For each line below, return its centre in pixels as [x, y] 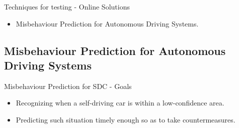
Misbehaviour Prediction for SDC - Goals [68, 86]
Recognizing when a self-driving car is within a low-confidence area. [120, 103]
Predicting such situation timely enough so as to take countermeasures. [126, 119]
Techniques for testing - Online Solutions [67, 6]
